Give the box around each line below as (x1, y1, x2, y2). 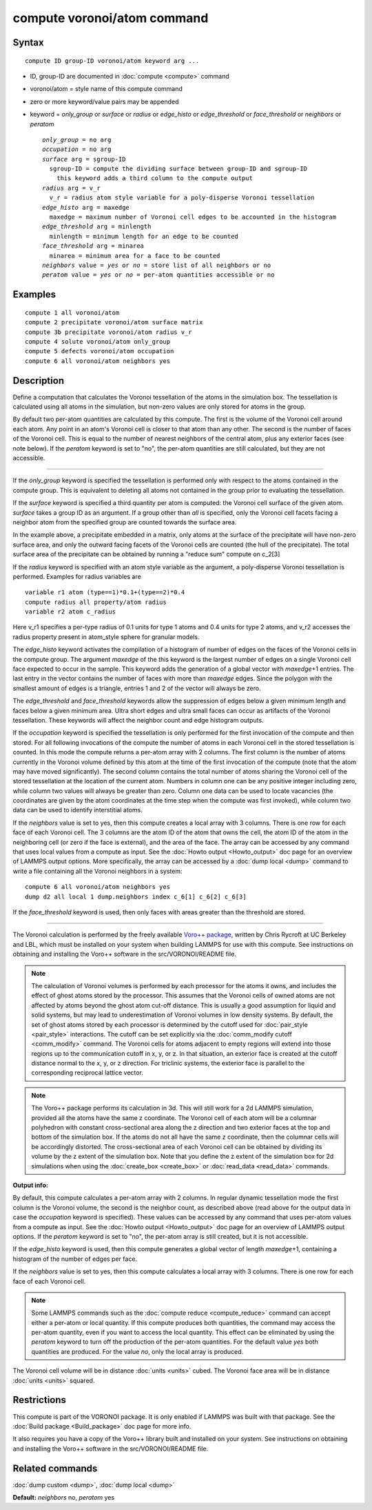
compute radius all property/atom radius (25, 598, 167, 606)
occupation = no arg (42, 146, 112, 153)
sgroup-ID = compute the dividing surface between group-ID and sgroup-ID (49, 165, 308, 173)
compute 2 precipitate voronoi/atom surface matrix (25, 318, 203, 326)
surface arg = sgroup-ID (42, 155, 126, 163)
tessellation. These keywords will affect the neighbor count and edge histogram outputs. (12, 716, 265, 724)
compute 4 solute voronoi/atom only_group (25, 337, 171, 345)
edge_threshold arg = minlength (42, 223, 152, 231)
